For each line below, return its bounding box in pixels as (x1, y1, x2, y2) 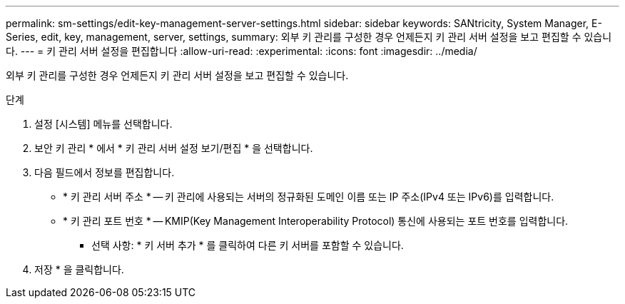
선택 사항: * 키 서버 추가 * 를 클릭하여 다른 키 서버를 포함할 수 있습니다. (91, 239, 404, 251)
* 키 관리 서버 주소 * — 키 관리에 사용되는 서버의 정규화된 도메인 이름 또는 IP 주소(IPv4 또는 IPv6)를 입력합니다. (63, 191, 554, 203)
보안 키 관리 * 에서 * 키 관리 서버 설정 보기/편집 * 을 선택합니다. (34, 142, 313, 154)
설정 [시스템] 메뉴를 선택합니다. (34, 118, 173, 130)
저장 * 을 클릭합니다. (34, 263, 124, 275)
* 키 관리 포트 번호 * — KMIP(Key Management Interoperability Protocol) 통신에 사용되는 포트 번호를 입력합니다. (63, 215, 569, 227)
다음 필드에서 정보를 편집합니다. (34, 166, 175, 178)
